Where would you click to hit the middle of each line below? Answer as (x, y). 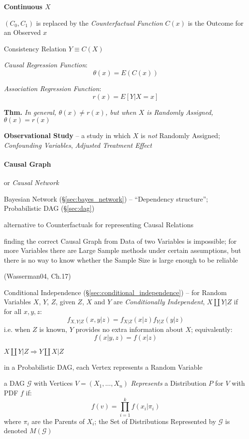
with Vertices (53, 383)
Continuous (23, 6)
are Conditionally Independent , (159, 302)
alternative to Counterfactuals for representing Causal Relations (99, 224)
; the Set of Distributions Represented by (155, 421)
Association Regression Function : (53, 88)
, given (66, 302)
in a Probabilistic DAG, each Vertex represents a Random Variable (103, 367)
